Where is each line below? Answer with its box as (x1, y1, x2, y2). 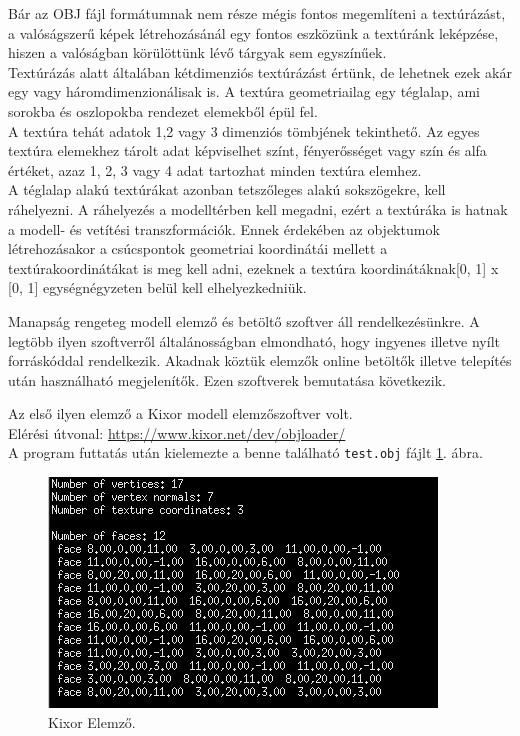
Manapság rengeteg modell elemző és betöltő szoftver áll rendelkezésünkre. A (8, 310, 480, 331)
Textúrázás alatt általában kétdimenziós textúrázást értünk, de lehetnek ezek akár (8, 61, 512, 82)
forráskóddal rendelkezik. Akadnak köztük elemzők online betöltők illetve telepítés (8, 350, 512, 371)
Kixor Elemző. (48, 711, 136, 732)
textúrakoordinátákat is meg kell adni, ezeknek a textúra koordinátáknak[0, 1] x (8, 257, 499, 278)
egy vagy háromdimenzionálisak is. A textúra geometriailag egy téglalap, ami (8, 81, 480, 102)
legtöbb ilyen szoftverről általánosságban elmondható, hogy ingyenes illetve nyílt (8, 330, 500, 351)
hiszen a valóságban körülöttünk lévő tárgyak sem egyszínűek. (8, 42, 387, 63)
